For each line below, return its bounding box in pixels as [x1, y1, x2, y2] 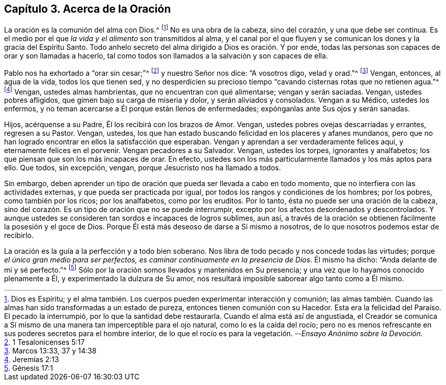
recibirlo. [4, 231, 34, 240]
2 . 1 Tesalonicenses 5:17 [4, 338, 85, 347]
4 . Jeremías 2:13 [4, 355, 59, 364]
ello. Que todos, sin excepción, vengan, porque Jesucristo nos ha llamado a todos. [4, 163, 281, 172]
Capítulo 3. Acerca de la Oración [4, 3, 171, 15]
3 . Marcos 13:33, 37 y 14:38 [4, 346, 97, 356]
